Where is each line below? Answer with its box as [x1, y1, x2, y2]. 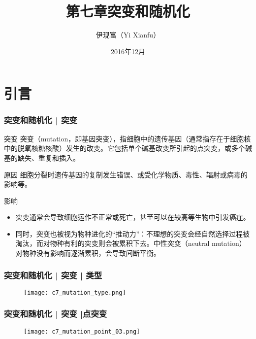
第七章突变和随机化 [65, 1, 190, 21]
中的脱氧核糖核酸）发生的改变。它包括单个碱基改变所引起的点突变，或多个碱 [4, 143, 252, 153]
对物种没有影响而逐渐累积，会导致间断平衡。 [15, 248, 160, 258]
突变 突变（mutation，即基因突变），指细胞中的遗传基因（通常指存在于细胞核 [4, 133, 251, 143]
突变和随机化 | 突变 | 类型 [4, 269, 102, 281]
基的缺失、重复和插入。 [4, 152, 80, 163]
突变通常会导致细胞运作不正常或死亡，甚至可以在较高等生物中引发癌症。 [15, 212, 250, 222]
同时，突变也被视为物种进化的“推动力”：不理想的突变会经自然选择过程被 [15, 228, 250, 238]
